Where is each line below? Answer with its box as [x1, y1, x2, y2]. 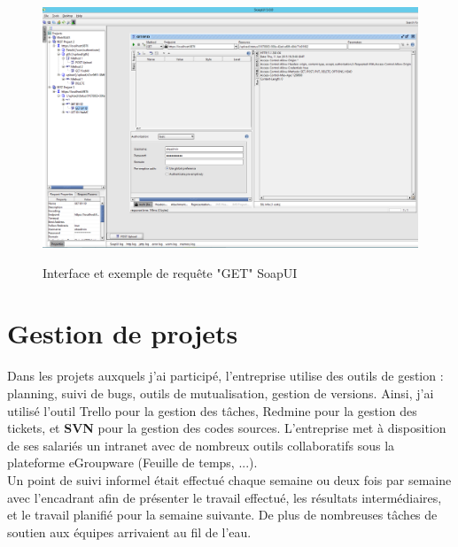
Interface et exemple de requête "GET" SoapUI [43, 263, 298, 281]
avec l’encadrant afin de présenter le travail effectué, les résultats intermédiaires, [7, 488, 442, 506]
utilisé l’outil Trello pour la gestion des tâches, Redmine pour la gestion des [7, 401, 417, 420]
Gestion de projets [7, 315, 238, 351]
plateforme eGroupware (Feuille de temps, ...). [7, 453, 258, 472]
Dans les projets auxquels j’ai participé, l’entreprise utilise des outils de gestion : [7, 366, 444, 385]
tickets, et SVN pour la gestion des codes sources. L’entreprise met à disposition [7, 419, 446, 437]
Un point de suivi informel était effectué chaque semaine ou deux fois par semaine [7, 470, 452, 489]
